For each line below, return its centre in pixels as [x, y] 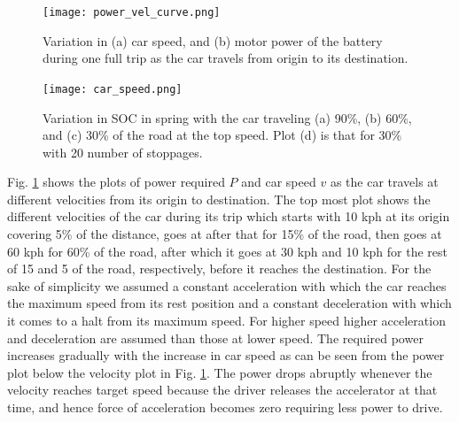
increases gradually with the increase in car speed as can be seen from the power [226, 355]
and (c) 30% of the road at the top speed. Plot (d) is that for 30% [222, 135]
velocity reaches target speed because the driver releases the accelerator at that [222, 390]
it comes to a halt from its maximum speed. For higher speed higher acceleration [226, 321]
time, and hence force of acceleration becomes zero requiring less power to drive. [225, 407]
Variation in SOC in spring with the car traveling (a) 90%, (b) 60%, [227, 117]
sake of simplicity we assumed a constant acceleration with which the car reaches [227, 285]
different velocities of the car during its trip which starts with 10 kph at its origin [229, 216]
